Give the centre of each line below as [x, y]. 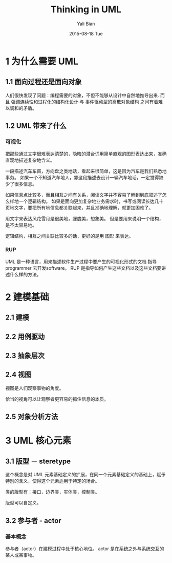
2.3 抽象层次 [25, 356]
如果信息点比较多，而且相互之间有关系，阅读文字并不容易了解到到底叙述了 [84, 195]
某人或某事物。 [21, 555]
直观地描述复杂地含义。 [30, 160]
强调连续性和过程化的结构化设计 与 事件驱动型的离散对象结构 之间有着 [85, 102]
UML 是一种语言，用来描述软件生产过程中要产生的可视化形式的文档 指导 [81, 261]
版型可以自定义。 [23, 503]
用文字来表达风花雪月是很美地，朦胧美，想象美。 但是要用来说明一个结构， [84, 219]
